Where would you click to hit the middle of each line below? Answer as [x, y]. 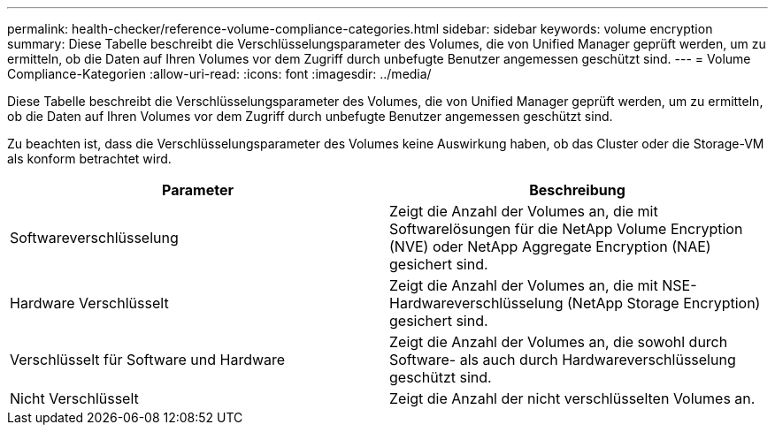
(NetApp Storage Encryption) [664, 303]
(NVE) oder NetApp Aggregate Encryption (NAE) [550, 246]
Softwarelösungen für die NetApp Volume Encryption [566, 229]
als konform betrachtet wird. [89, 159]
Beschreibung [577, 190]
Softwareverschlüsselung [94, 238]
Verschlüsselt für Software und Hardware [148, 360]
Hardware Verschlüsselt [89, 303]
